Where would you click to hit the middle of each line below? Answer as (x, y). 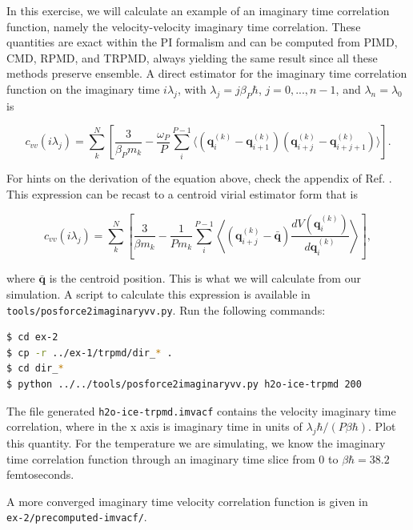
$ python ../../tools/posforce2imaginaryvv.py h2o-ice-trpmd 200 (184, 385)
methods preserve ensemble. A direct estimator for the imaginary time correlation (207, 73)
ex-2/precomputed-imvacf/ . (77, 517)
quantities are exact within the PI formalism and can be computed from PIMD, (202, 42)
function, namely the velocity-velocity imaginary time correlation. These (184, 26)
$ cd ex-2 (32, 337)
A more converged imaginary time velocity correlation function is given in (187, 501)
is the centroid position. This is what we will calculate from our (205, 278)
